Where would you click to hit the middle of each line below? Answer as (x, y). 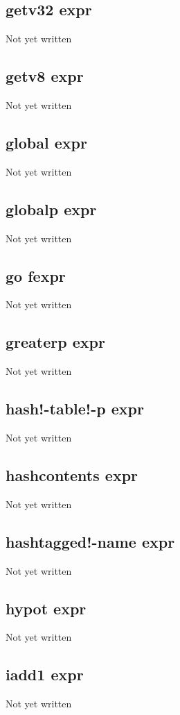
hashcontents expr (72, 474)
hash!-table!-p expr (75, 409)
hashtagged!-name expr (90, 541)
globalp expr (51, 209)
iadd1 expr (45, 674)
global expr (46, 142)
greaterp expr (55, 342)
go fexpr (36, 275)
